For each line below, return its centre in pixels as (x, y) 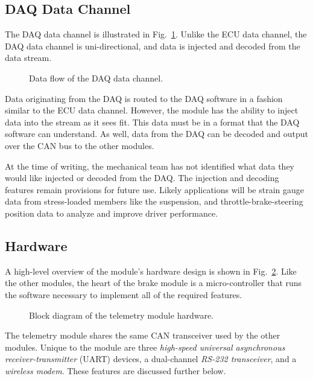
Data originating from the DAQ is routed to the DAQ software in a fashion (144, 98)
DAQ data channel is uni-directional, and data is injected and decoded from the (153, 46)
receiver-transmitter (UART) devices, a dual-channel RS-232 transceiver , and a (151, 359)
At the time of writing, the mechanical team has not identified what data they (150, 166)
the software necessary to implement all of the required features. (124, 294)
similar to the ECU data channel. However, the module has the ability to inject (152, 110)
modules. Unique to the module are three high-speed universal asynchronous (145, 347)
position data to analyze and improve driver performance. (112, 213)
